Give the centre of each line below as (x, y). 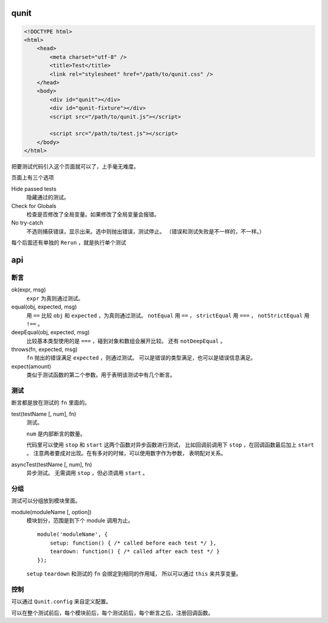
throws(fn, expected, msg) (45, 349)
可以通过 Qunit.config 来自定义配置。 (61, 602)
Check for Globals (34, 206)
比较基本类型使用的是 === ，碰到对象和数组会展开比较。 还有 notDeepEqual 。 (126, 341)
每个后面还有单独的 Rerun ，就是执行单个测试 (69, 243)
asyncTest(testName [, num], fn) (52, 464)
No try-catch (27, 223)
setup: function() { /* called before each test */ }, (133, 543)
